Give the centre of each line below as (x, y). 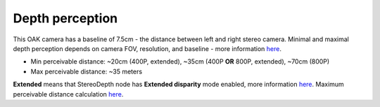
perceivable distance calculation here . (68, 94)
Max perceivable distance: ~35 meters (87, 71)
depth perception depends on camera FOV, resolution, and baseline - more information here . (147, 48)
